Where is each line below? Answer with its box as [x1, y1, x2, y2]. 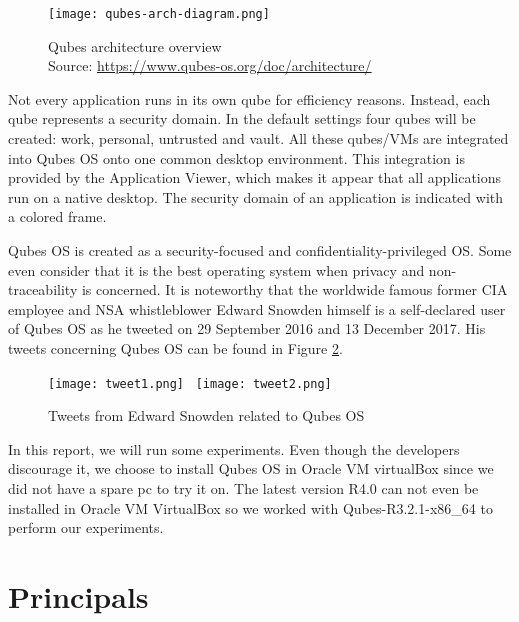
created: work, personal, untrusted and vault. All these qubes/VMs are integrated [8, 128, 509, 149]
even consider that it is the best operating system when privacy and [8, 259, 425, 280]
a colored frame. [8, 206, 107, 227]
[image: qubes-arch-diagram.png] [48, 7, 270, 21]
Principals [8, 575, 149, 616]
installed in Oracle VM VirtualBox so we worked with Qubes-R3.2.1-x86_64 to [8, 497, 493, 518]
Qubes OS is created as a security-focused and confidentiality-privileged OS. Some [8, 240, 512, 260]
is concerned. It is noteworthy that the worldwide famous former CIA [81, 279, 508, 300]
